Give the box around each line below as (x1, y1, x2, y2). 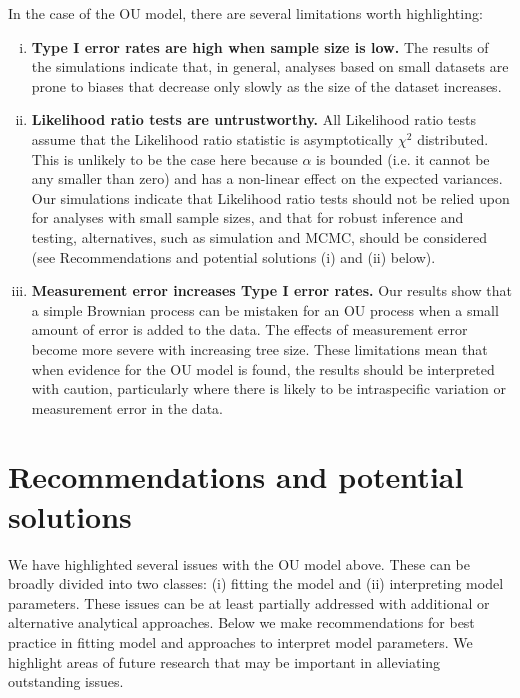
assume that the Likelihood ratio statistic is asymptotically (31, 128, 394, 149)
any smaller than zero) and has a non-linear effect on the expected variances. (31, 168, 503, 189)
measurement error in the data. (31, 397, 223, 418)
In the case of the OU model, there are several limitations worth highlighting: (8, 3, 483, 23)
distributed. (417, 128, 489, 149)
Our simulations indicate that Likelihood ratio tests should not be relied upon (31, 187, 510, 208)
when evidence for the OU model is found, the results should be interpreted (31, 358, 495, 379)
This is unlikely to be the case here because (31, 148, 298, 169)
